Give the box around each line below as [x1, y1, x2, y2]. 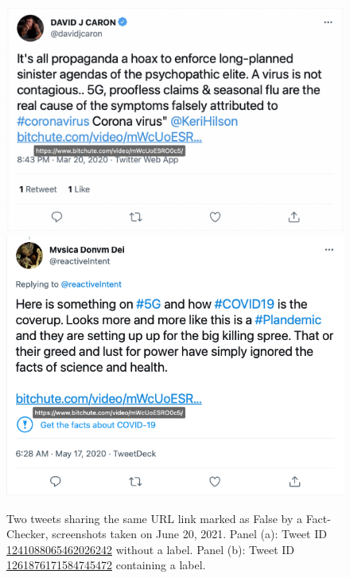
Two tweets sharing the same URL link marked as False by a [6, 510, 302, 526]
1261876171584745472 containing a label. [6, 557, 206, 573]
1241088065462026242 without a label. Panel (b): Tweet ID [6, 541, 295, 557]
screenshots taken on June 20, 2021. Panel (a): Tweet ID [52, 525, 327, 542]
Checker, [6, 525, 49, 542]
